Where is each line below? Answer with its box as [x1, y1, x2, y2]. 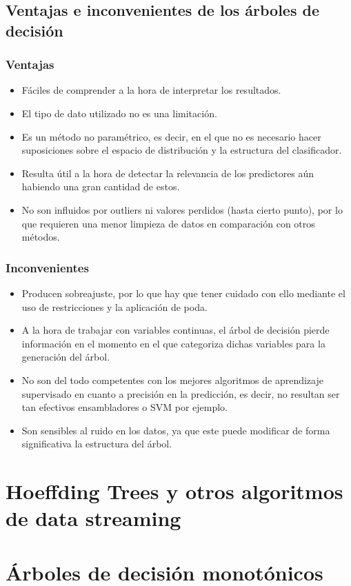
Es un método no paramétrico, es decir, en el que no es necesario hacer [21, 129, 321, 143]
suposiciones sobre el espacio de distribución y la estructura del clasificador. [21, 143, 342, 157]
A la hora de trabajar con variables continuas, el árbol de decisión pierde [21, 323, 330, 337]
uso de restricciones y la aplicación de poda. [21, 299, 208, 314]
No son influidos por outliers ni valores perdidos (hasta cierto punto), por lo [21, 202, 343, 216]
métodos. [21, 230, 60, 244]
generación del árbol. [21, 350, 110, 364]
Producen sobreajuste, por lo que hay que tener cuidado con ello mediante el [21, 285, 345, 300]
